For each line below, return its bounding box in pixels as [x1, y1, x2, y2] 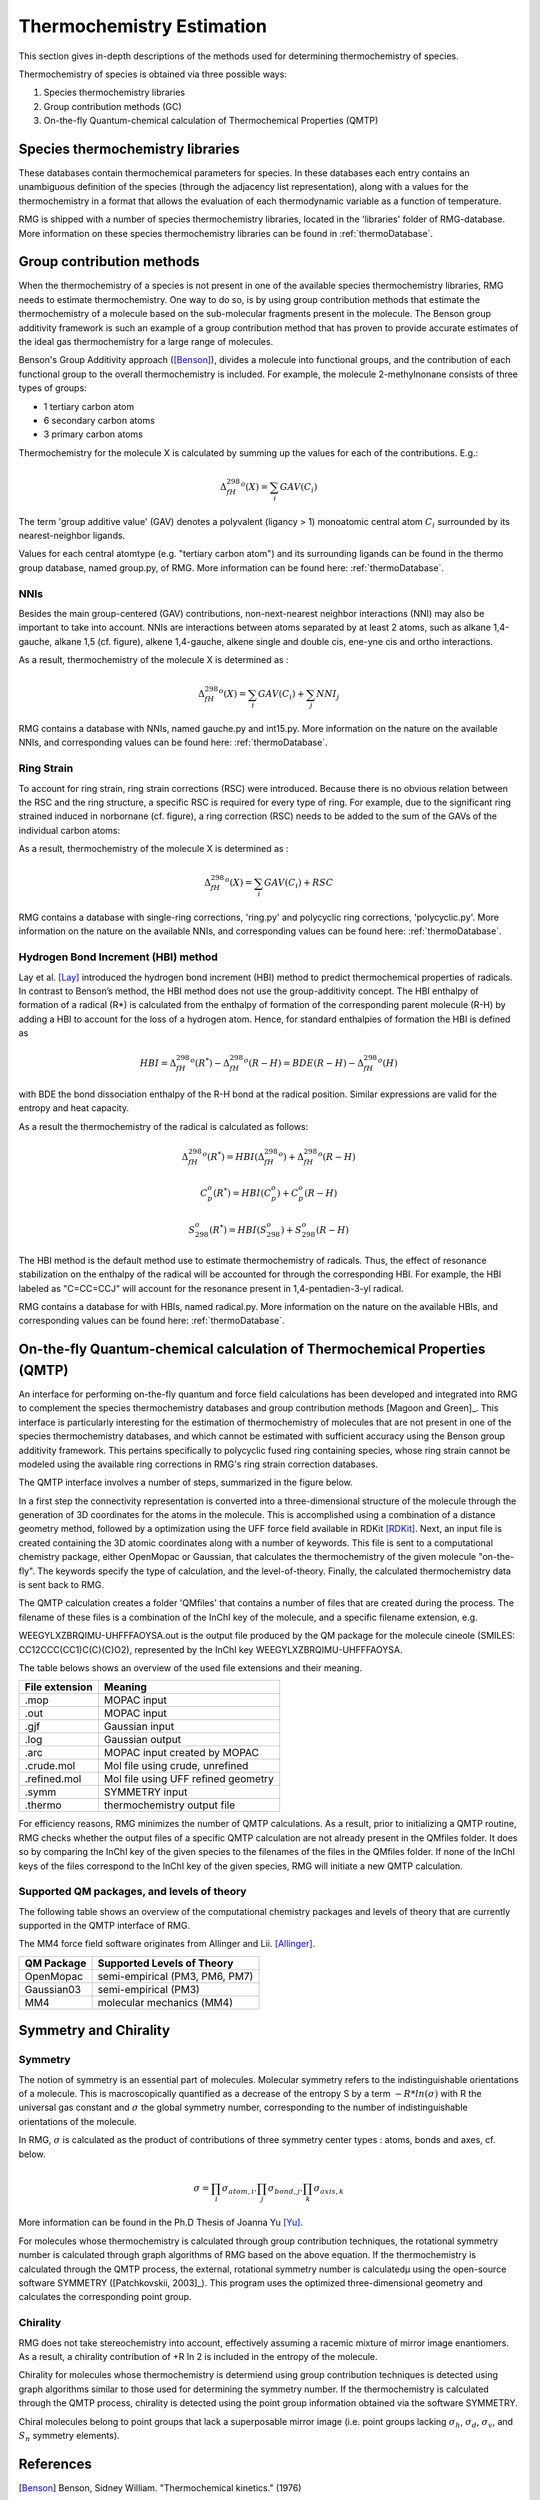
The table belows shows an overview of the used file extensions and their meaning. [18, 1661, 363, 1674]
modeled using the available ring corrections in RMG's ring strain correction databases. [18, 1458, 379, 1470]
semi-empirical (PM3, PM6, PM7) [97, 1969, 254, 1983]
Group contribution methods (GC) [43, 100, 182, 112]
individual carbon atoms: [18, 824, 120, 836]
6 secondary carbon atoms [43, 415, 155, 426]
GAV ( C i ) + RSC [263, 877, 334, 891]
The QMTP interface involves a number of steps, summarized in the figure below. [18, 1476, 354, 1489]
